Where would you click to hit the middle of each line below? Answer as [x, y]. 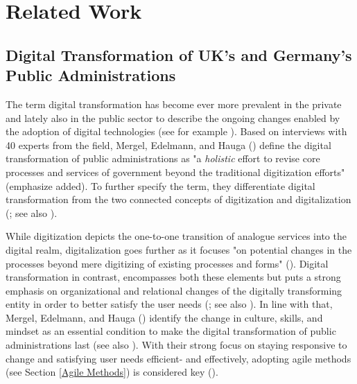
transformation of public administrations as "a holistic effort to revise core [163, 158]
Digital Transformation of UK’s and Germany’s [179, 54]
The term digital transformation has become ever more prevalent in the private [174, 104]
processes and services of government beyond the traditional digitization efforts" [175, 172]
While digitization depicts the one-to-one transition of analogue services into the [176, 236]
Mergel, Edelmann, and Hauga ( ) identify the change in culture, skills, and [164, 317]
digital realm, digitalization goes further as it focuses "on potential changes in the [179, 249]
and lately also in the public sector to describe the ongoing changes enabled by [173, 117]
